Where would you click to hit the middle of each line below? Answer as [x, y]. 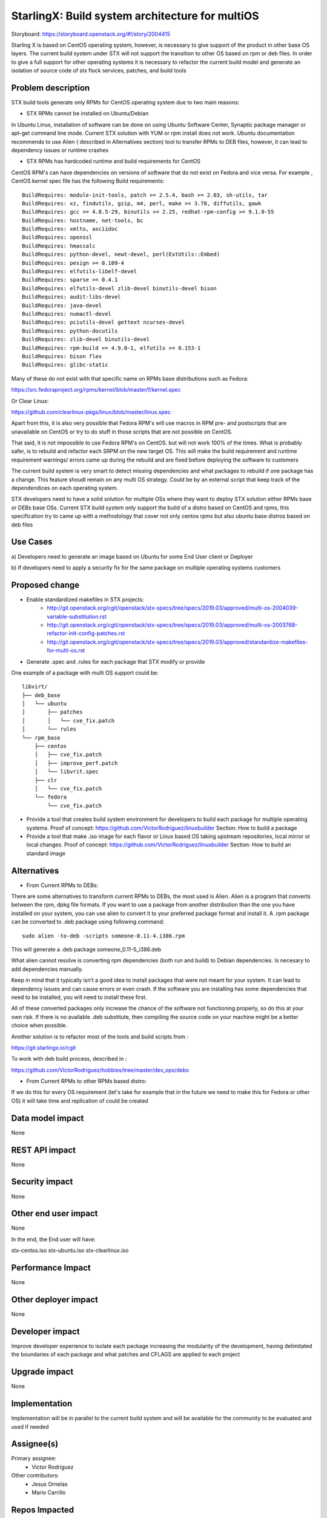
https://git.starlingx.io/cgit [44, 1047]
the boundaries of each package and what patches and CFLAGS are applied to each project [126, 1355]
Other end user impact [54, 1213]
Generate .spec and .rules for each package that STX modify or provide [116, 661]
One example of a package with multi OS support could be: [85, 672]
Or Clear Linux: [30, 401]
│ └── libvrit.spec [67, 772]
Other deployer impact [55, 1299]
